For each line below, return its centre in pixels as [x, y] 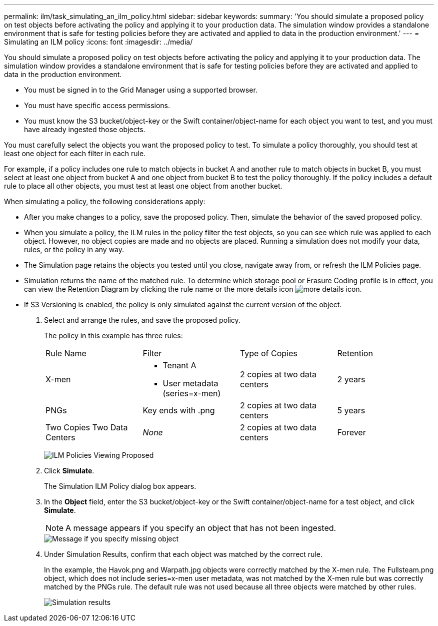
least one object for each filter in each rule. [75, 153]
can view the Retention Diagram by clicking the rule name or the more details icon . [193, 289]
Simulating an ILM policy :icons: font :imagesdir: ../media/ [98, 42]
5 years [351, 410]
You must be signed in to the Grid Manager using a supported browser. [141, 90]
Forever [351, 432]
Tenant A [179, 365]
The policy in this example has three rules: [113, 336]
